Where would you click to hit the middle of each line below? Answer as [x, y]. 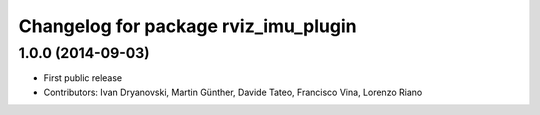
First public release [83, 78]
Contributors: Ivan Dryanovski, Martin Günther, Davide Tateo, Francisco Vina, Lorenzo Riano [233, 92]
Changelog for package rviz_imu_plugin [187, 26]
